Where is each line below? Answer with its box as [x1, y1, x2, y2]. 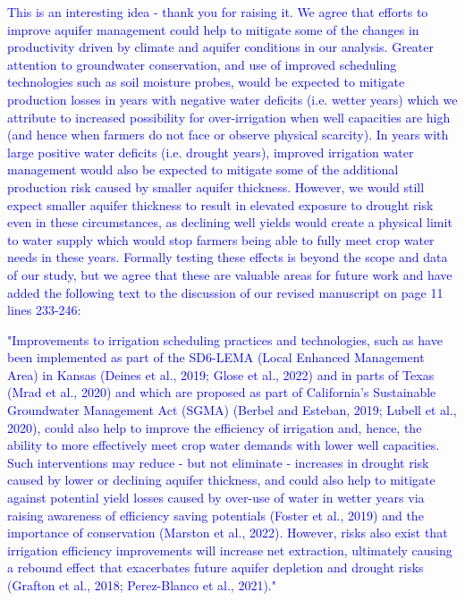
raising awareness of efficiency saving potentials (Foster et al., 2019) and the [7, 505, 424, 524]
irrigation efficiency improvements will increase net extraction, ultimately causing [7, 540, 452, 559]
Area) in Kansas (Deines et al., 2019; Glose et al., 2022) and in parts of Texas [7, 365, 435, 384]
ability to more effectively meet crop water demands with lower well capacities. [7, 436, 440, 454]
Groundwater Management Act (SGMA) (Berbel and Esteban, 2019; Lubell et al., [7, 401, 457, 419]
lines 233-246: [7, 300, 81, 319]
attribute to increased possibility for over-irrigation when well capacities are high [7, 107, 451, 126]
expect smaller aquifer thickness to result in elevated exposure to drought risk [7, 195, 434, 214]
